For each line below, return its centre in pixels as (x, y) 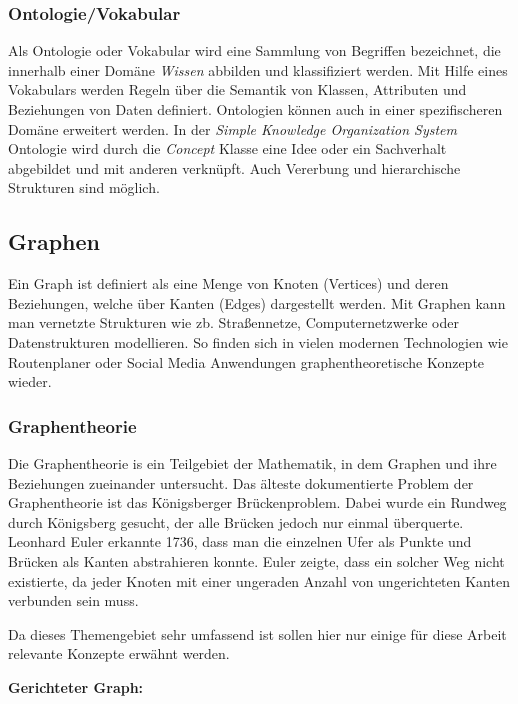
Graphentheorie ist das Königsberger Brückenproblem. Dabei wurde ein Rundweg (257, 502)
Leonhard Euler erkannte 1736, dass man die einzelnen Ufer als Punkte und (240, 541)
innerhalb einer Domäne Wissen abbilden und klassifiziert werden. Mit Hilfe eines (258, 69)
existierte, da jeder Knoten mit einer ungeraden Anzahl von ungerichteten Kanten (259, 580)
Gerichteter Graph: (76, 686)
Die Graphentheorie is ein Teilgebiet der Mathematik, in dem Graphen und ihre (252, 462)
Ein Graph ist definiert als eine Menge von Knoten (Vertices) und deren (228, 283)
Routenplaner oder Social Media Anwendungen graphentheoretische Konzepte (246, 361)
